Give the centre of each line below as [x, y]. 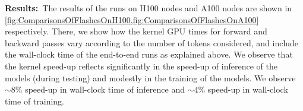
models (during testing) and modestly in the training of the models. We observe [150, 77]
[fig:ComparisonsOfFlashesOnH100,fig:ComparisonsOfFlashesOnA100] [132, 19]
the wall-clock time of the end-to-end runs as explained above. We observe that [149, 54]
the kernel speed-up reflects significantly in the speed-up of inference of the [141, 66]
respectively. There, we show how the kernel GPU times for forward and [136, 31]
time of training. [35, 101]
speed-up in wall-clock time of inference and [105, 89]
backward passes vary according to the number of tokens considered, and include [152, 42]
